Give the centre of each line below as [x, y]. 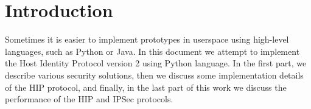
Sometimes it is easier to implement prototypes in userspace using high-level [147, 39]
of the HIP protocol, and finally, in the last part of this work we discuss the [146, 87]
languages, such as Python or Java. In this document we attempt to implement [152, 51]
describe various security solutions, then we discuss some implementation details [154, 75]
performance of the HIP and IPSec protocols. [89, 99]
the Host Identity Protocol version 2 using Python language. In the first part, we [156, 63]
